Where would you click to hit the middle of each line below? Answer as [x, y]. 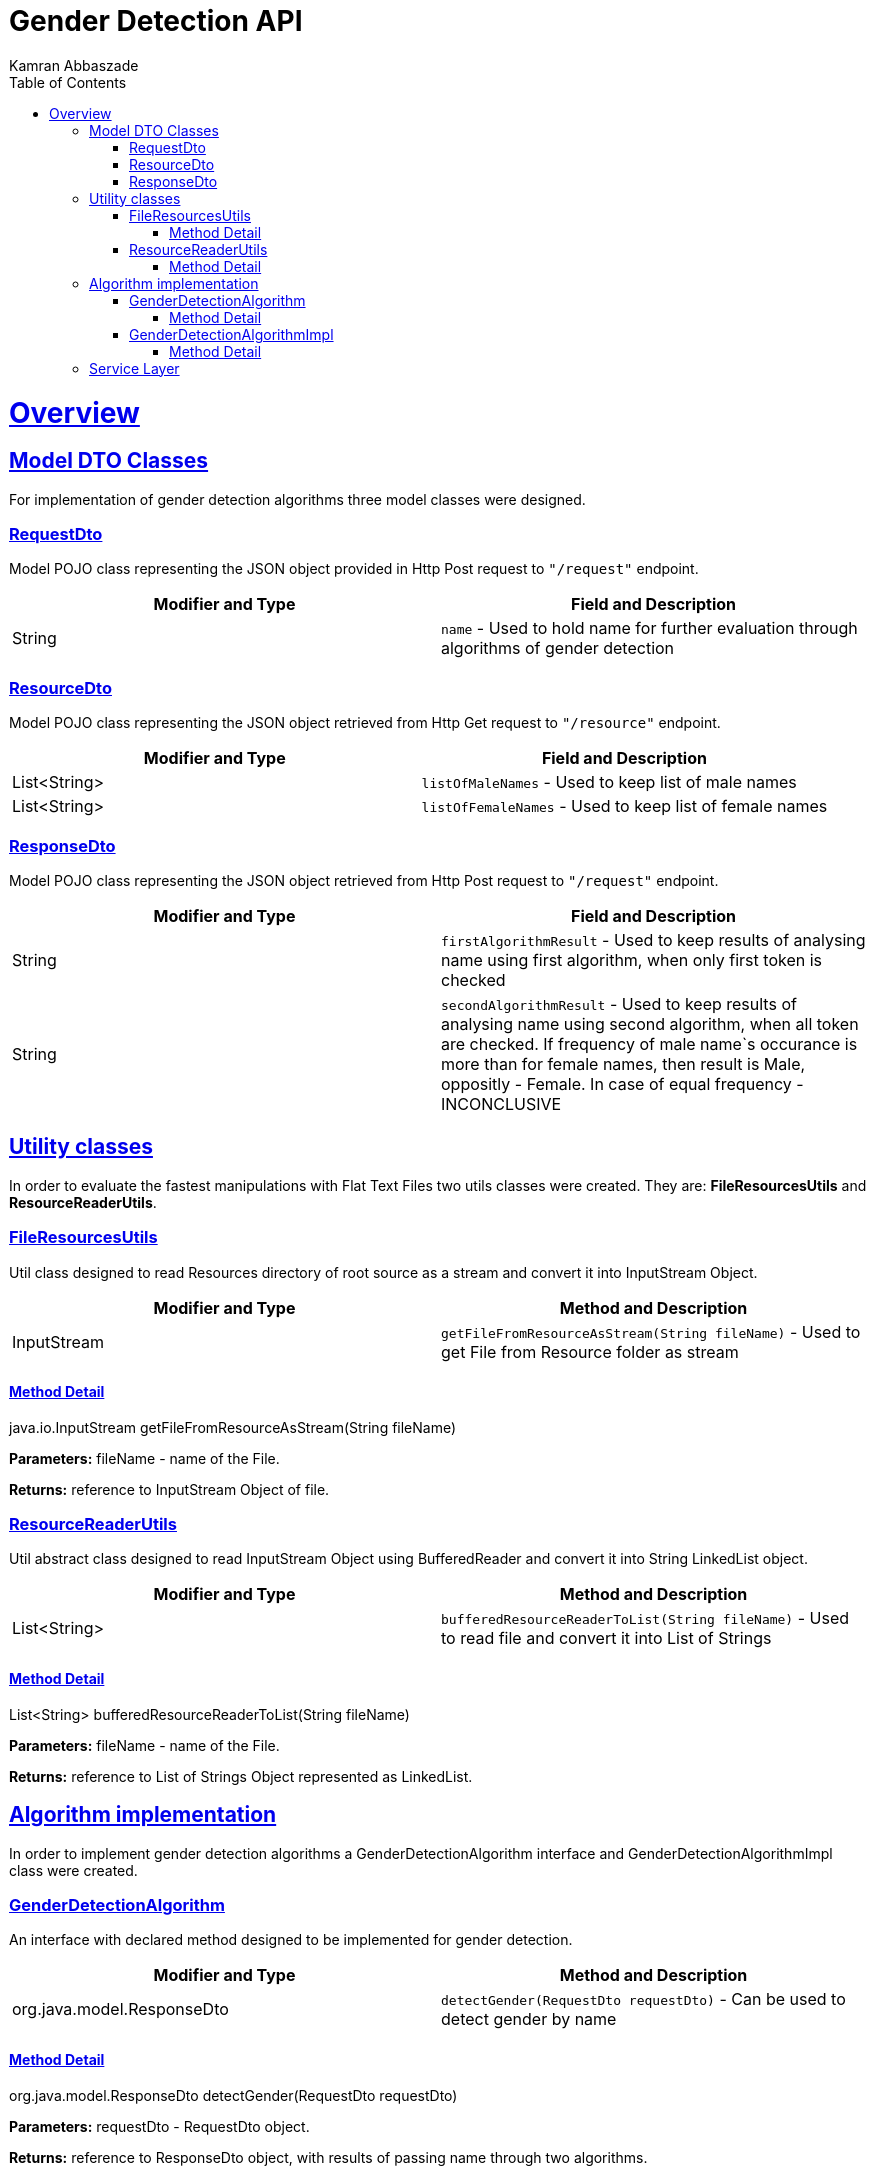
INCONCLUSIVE [501, 1103]
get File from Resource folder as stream [590, 1351]
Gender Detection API [156, 21]
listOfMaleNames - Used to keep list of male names [609, 782]
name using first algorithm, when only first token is [631, 959]
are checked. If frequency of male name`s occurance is [649, 1043]
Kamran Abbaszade [74, 65]
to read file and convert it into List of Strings [606, 1638]
